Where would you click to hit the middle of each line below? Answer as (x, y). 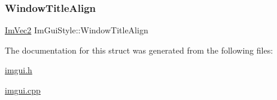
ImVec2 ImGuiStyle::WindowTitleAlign (77, 30)
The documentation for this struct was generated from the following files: (139, 50)
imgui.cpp (23, 90)
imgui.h (19, 70)
